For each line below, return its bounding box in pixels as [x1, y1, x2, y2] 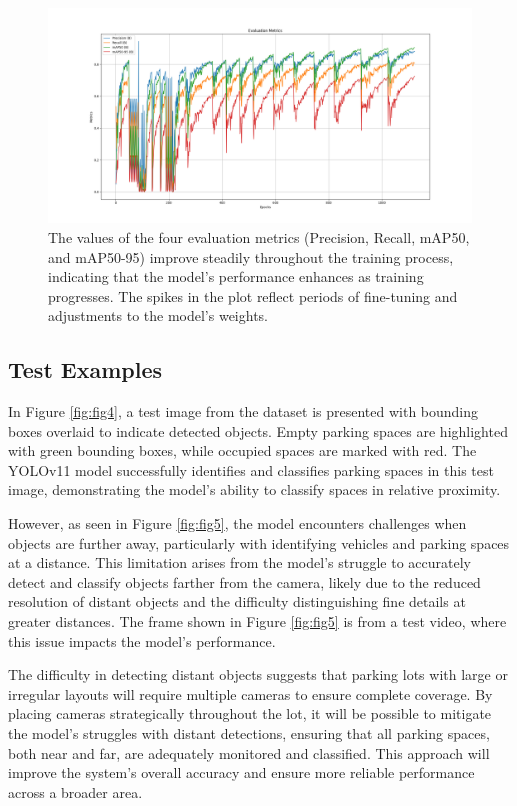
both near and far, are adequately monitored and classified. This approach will [8, 742, 490, 763]
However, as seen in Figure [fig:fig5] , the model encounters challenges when [8, 513, 467, 534]
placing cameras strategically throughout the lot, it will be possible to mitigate [8, 703, 492, 724]
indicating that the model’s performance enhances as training [48, 266, 424, 287]
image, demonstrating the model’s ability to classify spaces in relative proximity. [8, 479, 501, 500]
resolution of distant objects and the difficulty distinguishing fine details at [8, 591, 466, 612]
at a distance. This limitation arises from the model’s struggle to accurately [8, 552, 471, 573]
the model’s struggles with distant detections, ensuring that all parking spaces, [8, 722, 490, 743]
